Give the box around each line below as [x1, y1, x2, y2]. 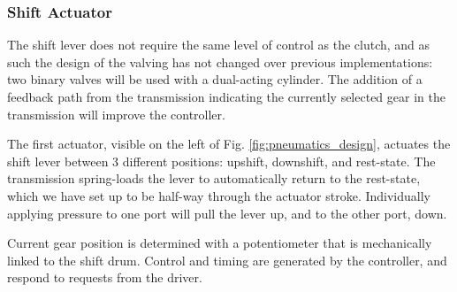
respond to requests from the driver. [7, 268, 202, 287]
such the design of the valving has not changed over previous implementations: [7, 52, 433, 71]
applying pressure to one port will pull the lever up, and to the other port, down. [7, 204, 447, 222]
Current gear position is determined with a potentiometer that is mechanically [7, 234, 432, 252]
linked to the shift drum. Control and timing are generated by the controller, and [7, 250, 447, 269]
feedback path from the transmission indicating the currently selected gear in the [7, 88, 446, 105]
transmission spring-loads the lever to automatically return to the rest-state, [7, 169, 421, 188]
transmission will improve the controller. [7, 104, 225, 123]
